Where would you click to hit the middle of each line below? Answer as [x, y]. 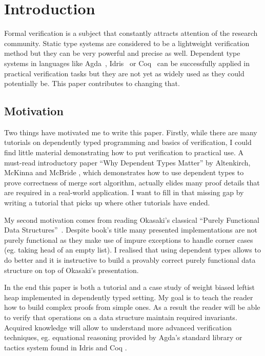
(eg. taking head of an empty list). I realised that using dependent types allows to [132, 250]
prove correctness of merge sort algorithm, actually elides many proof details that [132, 182]
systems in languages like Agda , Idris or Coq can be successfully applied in [127, 63]
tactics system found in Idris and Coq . [66, 347]
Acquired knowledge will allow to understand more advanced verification [118, 327]
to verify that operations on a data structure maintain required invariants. [121, 317]
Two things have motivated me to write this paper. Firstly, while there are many [131, 132]
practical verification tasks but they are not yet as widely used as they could [124, 73]
